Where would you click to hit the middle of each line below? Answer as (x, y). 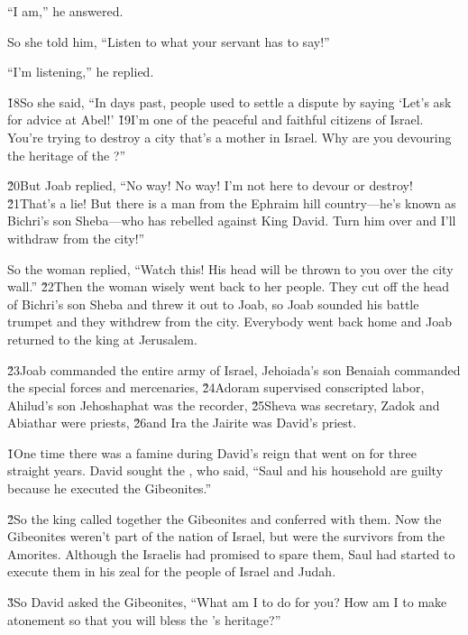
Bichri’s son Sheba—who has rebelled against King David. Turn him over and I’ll (232, 221)
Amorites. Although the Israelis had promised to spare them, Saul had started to (231, 553)
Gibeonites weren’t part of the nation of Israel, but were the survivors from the (226, 536)
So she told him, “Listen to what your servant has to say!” (169, 41)
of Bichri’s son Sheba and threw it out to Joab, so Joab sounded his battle (213, 304)
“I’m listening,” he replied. (81, 72)
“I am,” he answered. (65, 11)
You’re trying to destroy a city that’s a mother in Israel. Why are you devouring (229, 137)
